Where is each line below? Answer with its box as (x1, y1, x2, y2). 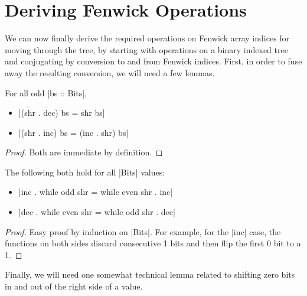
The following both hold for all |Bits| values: (5, 165, 165, 178)
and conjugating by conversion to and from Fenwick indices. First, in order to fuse (5, 55, 302, 67)
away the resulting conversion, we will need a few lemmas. (5, 66, 215, 79)
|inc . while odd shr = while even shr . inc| (18, 186, 173, 198)
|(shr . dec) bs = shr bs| (18, 106, 105, 119)
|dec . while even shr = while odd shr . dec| (18, 206, 175, 218)
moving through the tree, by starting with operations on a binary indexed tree (5, 43, 288, 56)
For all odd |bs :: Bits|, (5, 86, 87, 99)
